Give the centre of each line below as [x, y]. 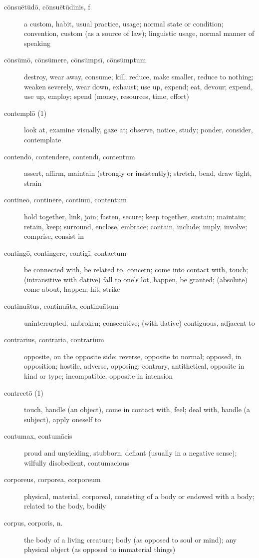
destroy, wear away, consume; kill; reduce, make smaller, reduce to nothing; [139, 76]
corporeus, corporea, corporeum [52, 479]
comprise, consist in [54, 236]
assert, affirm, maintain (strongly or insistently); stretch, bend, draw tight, [138, 173]
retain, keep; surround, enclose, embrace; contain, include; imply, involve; [136, 226]
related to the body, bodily [65, 506]
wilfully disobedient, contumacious [77, 462]
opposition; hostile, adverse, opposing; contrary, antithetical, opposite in [134, 366]
